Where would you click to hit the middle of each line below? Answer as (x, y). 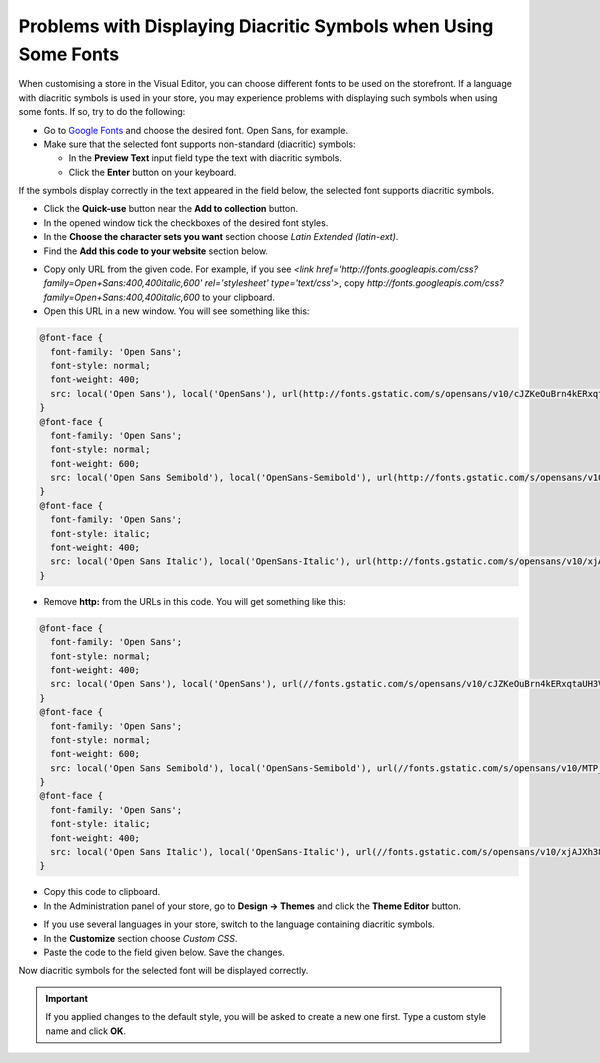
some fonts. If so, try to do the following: (102, 112)
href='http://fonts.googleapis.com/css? (397, 269)
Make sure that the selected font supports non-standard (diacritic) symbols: (199, 144)
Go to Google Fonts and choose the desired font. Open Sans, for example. (196, 130)
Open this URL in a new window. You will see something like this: (176, 311)
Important (67, 998)
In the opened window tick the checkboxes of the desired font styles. (186, 222)
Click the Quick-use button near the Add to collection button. (171, 209)
